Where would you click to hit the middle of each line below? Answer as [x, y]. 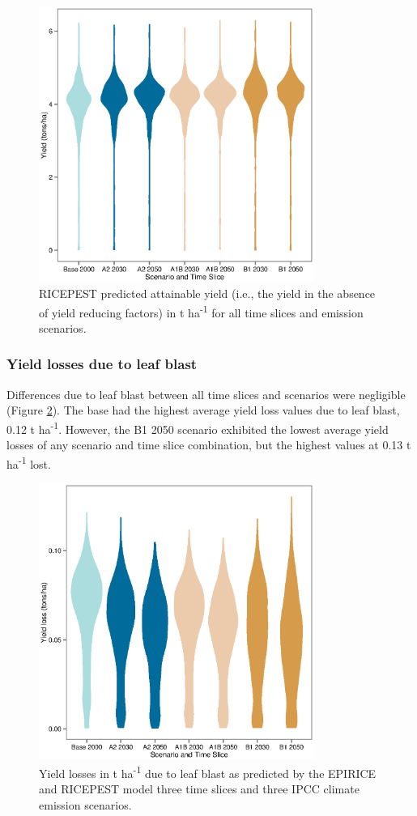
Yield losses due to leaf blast [102, 364]
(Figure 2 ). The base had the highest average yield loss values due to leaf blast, [203, 410]
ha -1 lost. [29, 462]
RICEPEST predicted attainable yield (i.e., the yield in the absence [207, 293]
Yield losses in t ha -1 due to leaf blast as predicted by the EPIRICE [208, 772]
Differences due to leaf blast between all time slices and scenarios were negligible [206, 394]
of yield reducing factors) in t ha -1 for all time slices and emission [201, 311]
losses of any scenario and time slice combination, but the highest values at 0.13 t [209, 445]
